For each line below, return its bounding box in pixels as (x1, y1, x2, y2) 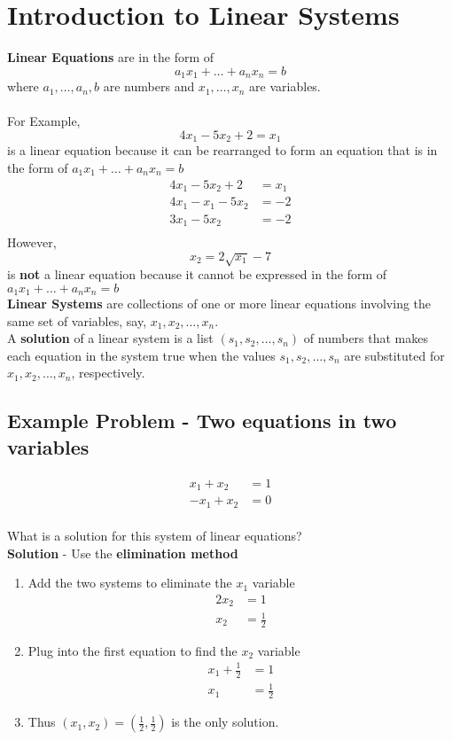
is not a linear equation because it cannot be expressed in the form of (7, 265, 387, 284)
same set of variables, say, (7, 311, 147, 330)
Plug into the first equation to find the (27, 641, 238, 659)
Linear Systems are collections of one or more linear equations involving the (7, 294, 432, 313)
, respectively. (71, 363, 145, 382)
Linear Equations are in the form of (7, 48, 214, 66)
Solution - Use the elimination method (7, 543, 238, 562)
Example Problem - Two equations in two (7, 407, 397, 434)
